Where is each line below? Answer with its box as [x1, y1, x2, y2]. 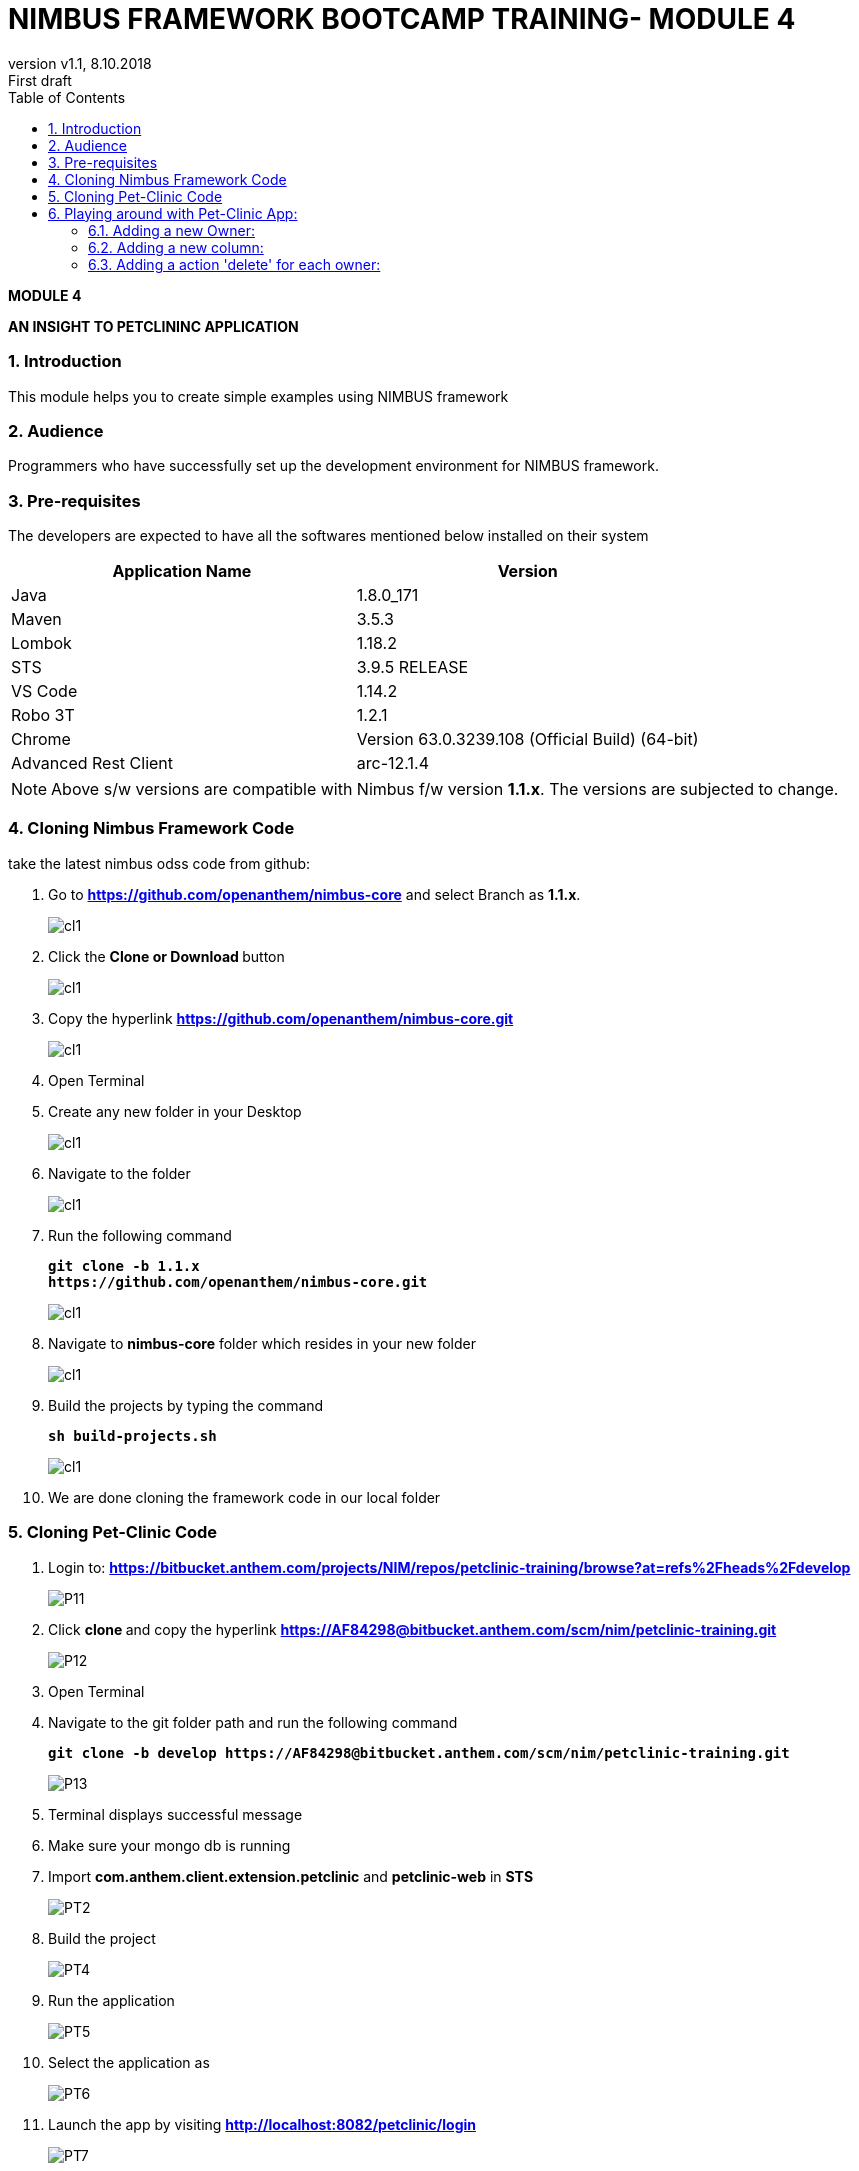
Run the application [48, 1991, 175, 2009]
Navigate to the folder [48, 1164, 191, 1182]
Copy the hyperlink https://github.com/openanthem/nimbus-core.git [48, 1009, 514, 1027]
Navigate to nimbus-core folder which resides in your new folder [48, 1334, 477, 1352]
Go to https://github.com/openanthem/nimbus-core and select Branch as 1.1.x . [48, 885, 581, 903]
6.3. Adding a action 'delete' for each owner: [88, 255, 381, 273]
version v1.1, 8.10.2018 [8, 54, 152, 72]
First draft [8, 71, 72, 89]
